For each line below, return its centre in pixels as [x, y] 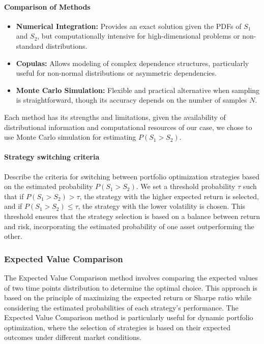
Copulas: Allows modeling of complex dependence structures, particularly [133, 63]
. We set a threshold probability [186, 186]
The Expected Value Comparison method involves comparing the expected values [131, 277]
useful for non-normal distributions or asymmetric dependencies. [116, 73]
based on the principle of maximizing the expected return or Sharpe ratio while [128, 298]
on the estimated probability [49, 186]
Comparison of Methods [47, 6]
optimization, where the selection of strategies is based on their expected [117, 327]
